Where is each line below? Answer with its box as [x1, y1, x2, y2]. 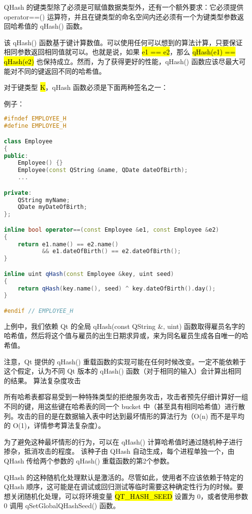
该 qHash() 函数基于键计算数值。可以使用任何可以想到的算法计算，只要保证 [4, 37, 243, 47]
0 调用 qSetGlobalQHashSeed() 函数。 [4, 500, 120, 511]
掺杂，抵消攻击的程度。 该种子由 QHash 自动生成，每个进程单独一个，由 [4, 446, 235, 456]
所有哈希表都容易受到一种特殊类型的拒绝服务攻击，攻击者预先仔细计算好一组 [4, 392, 248, 402]
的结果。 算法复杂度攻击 [4, 375, 81, 385]
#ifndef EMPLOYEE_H [4, 115, 66, 122]
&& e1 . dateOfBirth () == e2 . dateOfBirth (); [42, 248, 181, 255]
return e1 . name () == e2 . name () [17, 240, 119, 248]
